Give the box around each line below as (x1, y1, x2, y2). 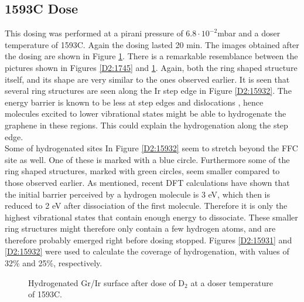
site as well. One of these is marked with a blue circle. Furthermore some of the (5, 153, 290, 165)
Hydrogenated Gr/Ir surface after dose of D (28, 276, 185, 289)
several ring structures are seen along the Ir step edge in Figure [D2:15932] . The (5, 84, 292, 97)
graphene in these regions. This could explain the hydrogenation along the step (5, 118, 288, 131)
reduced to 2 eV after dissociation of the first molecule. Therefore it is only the (5, 199, 288, 212)
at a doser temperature (190, 276, 273, 289)
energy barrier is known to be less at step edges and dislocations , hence (5, 96, 264, 108)
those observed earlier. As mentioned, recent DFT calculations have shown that (5, 176, 290, 188)
